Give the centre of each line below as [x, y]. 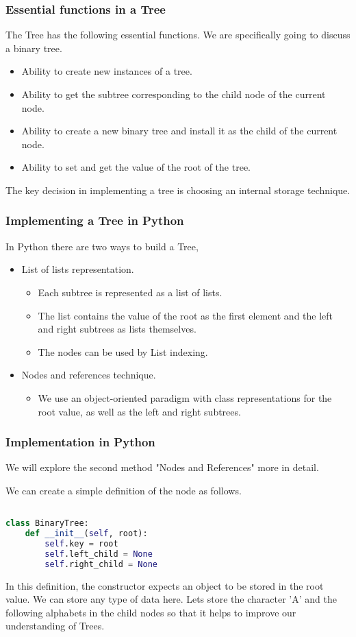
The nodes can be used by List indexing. [123, 351]
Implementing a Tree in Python [95, 220]
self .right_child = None [101, 564]
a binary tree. [34, 48]
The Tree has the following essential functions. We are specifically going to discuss [178, 35]
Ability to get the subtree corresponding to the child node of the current [174, 94]
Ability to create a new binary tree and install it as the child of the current [179, 131]
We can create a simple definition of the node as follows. [124, 490]
